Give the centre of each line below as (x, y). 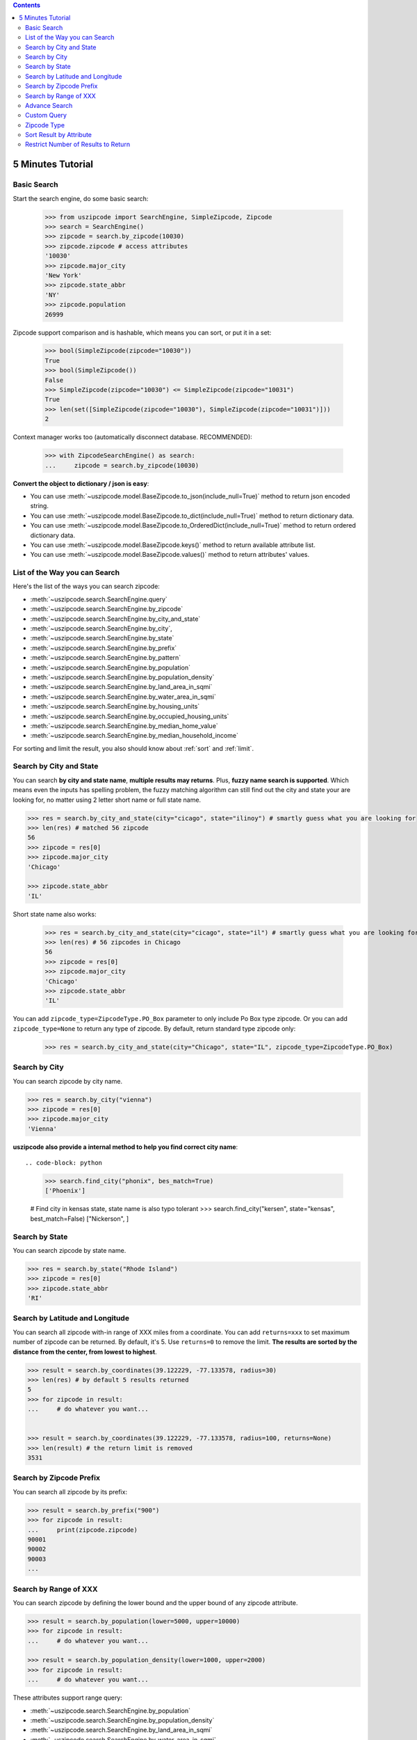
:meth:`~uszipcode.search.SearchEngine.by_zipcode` (107, 609)
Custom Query (46, 116)
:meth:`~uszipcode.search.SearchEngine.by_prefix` (104, 648)
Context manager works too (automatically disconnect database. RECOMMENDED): (133, 437)
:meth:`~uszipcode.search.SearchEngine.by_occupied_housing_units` (130, 716)
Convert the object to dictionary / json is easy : (81, 483)
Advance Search (49, 105)
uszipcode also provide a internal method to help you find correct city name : (125, 1147)
